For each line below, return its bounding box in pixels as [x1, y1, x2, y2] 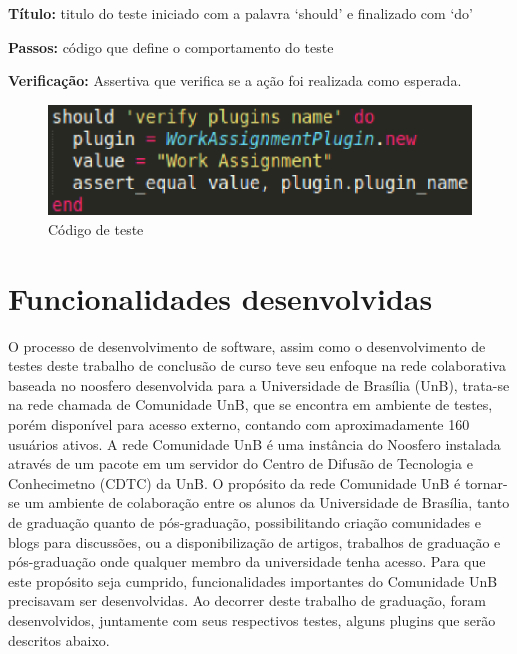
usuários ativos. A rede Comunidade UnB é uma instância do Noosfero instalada [8, 433, 501, 454]
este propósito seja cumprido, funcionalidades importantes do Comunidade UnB [8, 570, 498, 591]
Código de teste [48, 218, 144, 239]
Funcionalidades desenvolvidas [8, 277, 433, 318]
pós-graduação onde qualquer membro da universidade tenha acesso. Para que [8, 551, 486, 572]
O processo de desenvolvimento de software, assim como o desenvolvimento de [8, 335, 486, 356]
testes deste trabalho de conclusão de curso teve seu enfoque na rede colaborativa [8, 355, 506, 376]
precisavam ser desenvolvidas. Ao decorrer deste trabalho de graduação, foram [8, 590, 486, 611]
